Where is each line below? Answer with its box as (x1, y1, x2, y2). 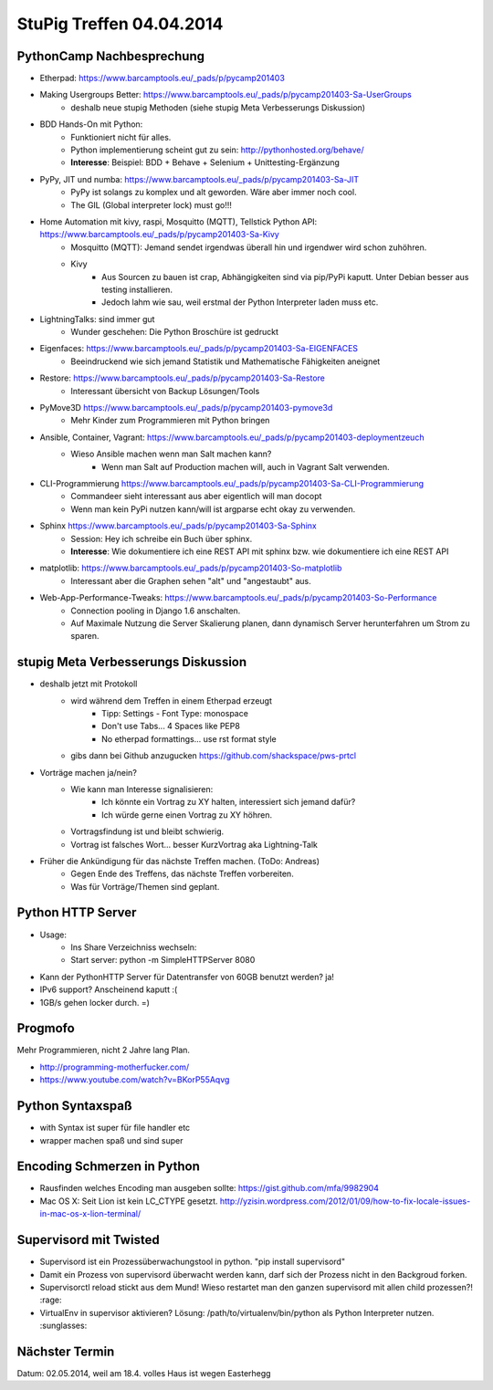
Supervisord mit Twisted (16, 1232, 160, 1248)
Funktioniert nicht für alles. (70, 131, 172, 142)
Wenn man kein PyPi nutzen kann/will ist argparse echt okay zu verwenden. (70, 503, 356, 515)
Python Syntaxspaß (16, 1098, 132, 1113)
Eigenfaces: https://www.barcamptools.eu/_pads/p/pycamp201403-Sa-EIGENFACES (39, 343, 359, 354)
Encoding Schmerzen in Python (16, 1159, 200, 1175)
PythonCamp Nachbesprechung (16, 48, 205, 64)
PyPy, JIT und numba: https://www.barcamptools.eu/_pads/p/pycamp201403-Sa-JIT (39, 173, 360, 184)
